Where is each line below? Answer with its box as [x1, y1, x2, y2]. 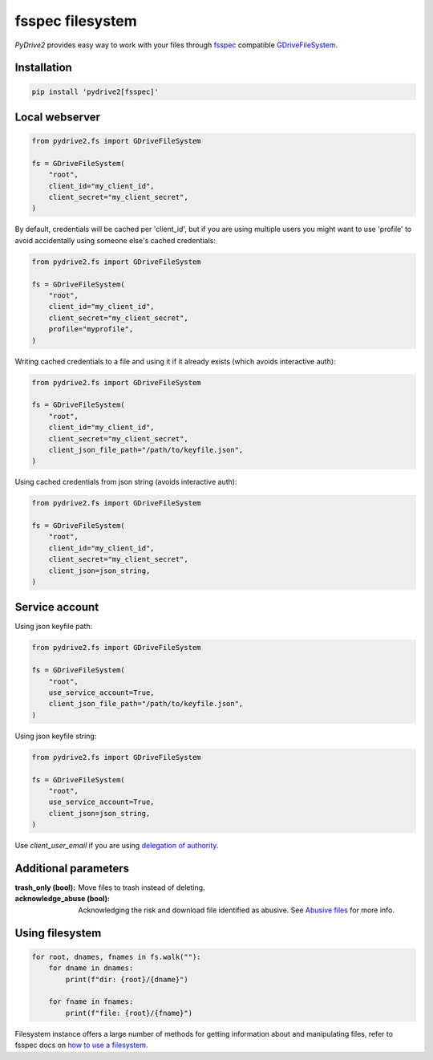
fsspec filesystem [14, 12, 138, 30]
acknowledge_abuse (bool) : [14, 894, 111, 904]
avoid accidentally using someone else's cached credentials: [14, 235, 216, 245]
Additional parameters [14, 861, 130, 875]
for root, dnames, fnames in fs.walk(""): [31, 952, 201, 961]
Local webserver [14, 110, 100, 124]
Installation [14, 61, 72, 75]
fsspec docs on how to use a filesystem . [14, 1040, 148, 1050]
